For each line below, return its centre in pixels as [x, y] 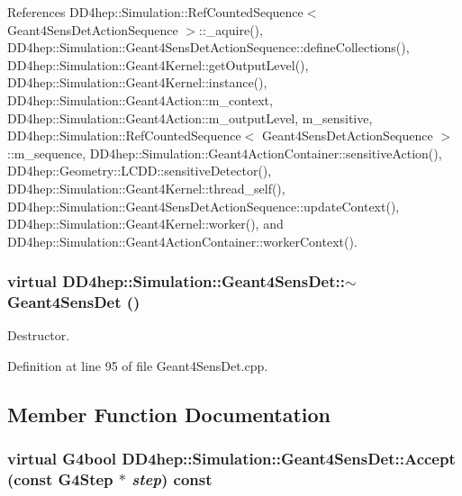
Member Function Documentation [169, 415]
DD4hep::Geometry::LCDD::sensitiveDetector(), [140, 171]
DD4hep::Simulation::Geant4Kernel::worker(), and [145, 224]
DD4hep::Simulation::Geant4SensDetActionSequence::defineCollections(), [208, 47]
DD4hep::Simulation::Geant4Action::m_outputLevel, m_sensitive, [190, 117]
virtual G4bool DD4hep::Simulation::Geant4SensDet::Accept [231, 459]
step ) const [172, 479]
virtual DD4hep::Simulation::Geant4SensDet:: [176, 281]
